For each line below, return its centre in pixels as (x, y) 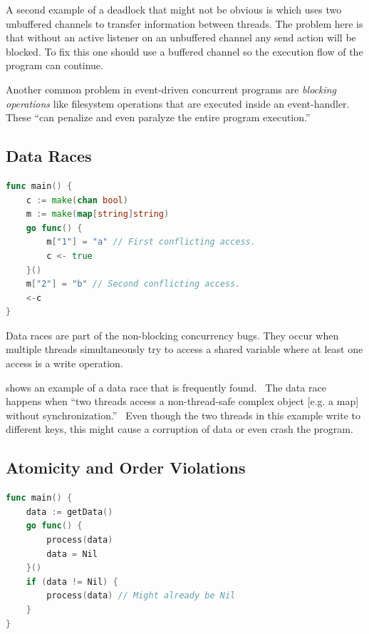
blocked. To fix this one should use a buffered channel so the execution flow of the (184, 51)
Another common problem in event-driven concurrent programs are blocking (171, 89)
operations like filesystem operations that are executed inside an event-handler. (178, 103)
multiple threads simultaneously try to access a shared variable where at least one (184, 349)
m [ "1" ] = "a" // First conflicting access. (151, 242)
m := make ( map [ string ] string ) (98, 214)
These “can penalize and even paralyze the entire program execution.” (158, 117)
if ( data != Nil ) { (72, 582)
